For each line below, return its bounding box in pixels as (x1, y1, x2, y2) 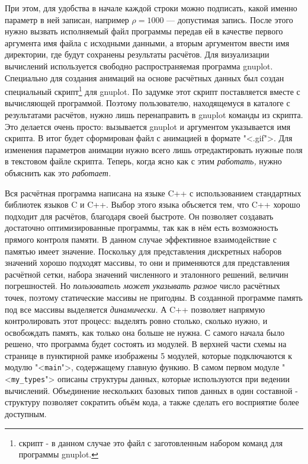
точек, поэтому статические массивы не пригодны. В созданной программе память (5, 291, 303, 303)
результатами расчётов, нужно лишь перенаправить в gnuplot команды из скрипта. (5, 109, 303, 120)
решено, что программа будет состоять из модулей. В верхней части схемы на (5, 338, 287, 350)
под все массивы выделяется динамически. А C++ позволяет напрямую (5, 303, 265, 315)
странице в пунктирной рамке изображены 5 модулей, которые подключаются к (5, 349, 292, 361)
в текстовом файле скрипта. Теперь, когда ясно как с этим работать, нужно (5, 155, 282, 167)
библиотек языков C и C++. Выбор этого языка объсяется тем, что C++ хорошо (5, 198, 300, 211)
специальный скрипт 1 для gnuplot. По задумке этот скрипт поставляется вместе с (5, 84, 300, 97)
